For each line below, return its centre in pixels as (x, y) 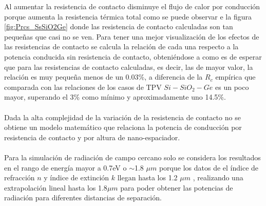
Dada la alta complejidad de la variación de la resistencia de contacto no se (122, 117)
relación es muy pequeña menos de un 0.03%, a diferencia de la (103, 77)
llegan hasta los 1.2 (147, 177)
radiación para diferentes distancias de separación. (83, 198)
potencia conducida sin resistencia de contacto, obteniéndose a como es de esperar (133, 56)
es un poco (232, 87)
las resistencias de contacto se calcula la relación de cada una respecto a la (121, 46)
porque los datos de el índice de (209, 167)
